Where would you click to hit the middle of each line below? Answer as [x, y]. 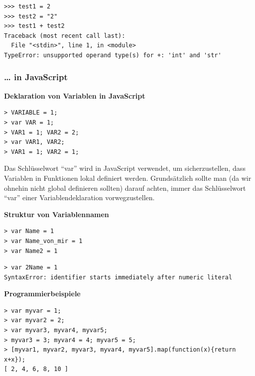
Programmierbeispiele [42, 294]
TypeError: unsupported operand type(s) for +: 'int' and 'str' [113, 55]
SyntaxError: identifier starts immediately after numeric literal [118, 277]
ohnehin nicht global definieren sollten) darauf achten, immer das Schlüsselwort [125, 188]
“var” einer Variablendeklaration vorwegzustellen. [79, 197]
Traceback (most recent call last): [65, 36]
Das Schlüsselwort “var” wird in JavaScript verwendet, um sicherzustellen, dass [125, 168]
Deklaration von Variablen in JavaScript [75, 95]
